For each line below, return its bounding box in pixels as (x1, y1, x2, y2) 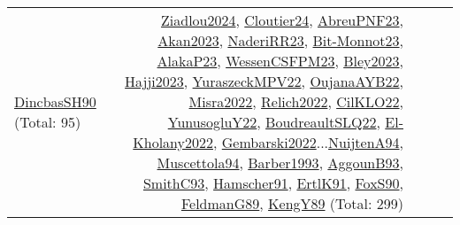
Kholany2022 (133, 132, 213, 152)
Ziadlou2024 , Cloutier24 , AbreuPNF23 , (161, 10, 403, 30)
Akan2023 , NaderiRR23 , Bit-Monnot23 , (157, 30, 403, 50)
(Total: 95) (14, 112, 81, 132)
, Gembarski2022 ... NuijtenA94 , (213, 132, 403, 152)
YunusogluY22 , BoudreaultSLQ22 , (167, 112, 380, 132)
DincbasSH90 (14, 91, 96, 112)
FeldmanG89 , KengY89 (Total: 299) (180, 193, 403, 213)
